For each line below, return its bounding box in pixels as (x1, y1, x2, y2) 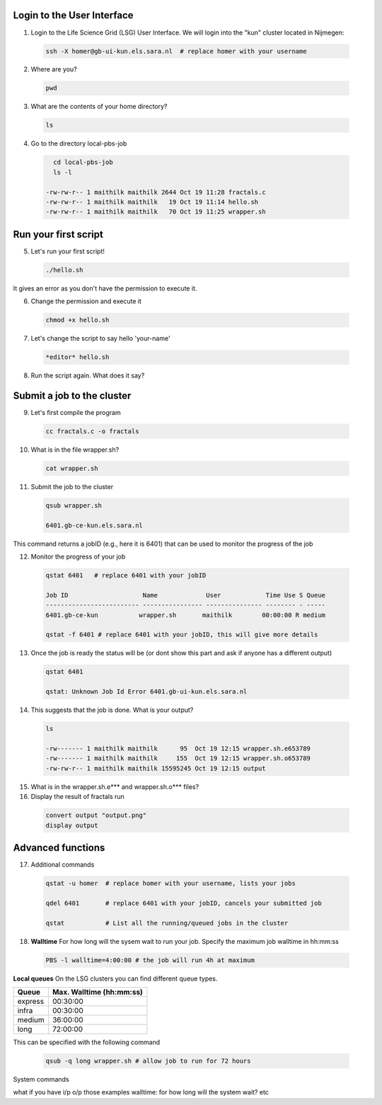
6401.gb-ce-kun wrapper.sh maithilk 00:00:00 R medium (45, 611, 325, 619)
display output (45, 821, 98, 829)
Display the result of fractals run (30, 793, 125, 801)
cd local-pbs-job (53, 158, 113, 166)
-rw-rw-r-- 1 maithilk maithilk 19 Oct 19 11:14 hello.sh (45, 198, 259, 206)
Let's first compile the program (30, 409, 121, 417)
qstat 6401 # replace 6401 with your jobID (45, 571, 207, 580)
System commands (13, 1075, 70, 1083)
